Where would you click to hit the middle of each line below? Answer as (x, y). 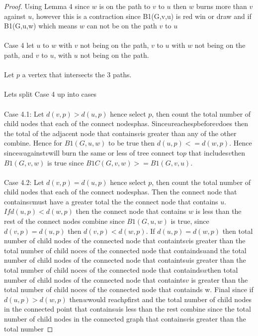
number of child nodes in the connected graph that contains (95, 319)
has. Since (152, 123)
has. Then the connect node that (187, 192)
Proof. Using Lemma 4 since (47, 6)
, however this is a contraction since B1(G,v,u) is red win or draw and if (142, 16)
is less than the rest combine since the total (185, 309)
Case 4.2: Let (24, 182)
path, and (19, 55)
